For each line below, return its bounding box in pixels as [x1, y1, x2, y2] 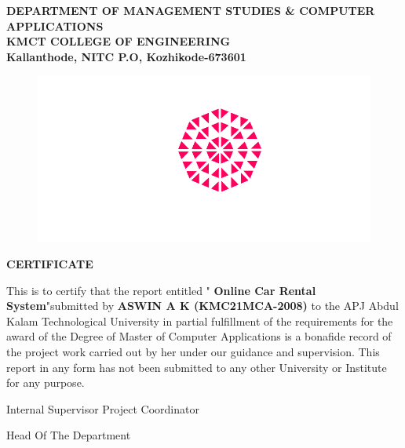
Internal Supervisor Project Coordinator [6, 400, 199, 417]
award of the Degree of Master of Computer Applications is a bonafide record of [6, 328, 392, 344]
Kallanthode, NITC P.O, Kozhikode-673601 [6, 48, 246, 64]
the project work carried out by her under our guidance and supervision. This [6, 343, 380, 359]
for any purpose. [6, 374, 85, 391]
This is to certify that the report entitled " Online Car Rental [6, 282, 316, 298]
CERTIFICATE [6, 255, 93, 271]
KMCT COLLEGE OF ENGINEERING [6, 33, 231, 49]
